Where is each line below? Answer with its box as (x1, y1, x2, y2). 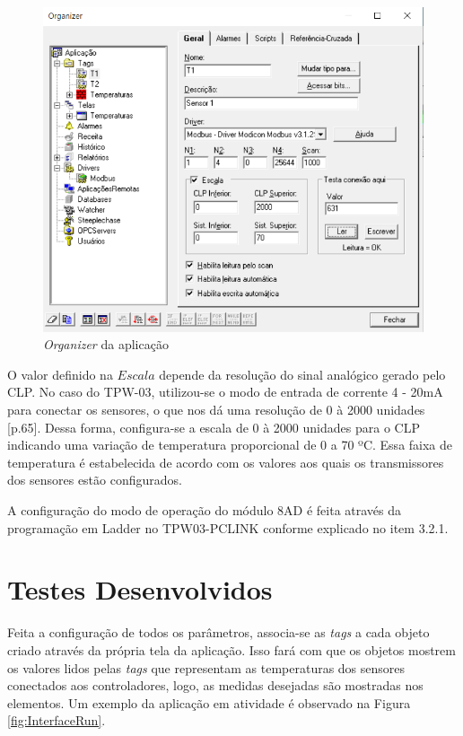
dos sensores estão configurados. (7, 470, 182, 489)
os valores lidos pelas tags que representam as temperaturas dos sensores (7, 658, 406, 677)
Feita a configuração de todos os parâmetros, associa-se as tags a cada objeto (7, 623, 430, 642)
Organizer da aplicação (43, 335, 169, 354)
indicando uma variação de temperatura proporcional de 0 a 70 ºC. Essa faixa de (7, 435, 453, 454)
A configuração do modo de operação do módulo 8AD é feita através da (7, 501, 402, 520)
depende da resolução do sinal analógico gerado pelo (159, 364, 446, 383)
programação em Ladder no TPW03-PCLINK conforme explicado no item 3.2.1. (7, 518, 449, 537)
